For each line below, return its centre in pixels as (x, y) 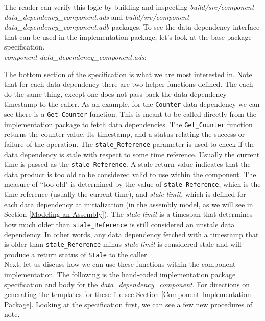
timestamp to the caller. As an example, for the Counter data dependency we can (132, 104)
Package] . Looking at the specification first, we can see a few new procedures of (128, 304)
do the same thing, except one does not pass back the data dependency (115, 94)
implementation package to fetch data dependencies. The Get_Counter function (128, 124)
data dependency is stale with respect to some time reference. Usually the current (132, 154)
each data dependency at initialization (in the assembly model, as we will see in (129, 204)
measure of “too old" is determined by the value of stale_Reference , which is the (132, 184)
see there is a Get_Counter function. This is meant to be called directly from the (130, 114)
